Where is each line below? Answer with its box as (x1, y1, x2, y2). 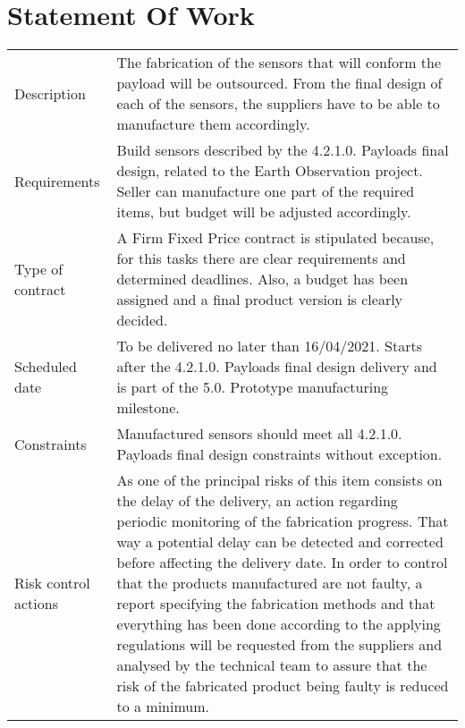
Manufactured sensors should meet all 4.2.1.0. (116, 423, 402, 444)
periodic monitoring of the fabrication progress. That (116, 511, 449, 532)
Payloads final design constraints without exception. (116, 444, 443, 465)
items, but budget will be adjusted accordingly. (116, 201, 411, 223)
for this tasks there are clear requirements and (116, 248, 406, 269)
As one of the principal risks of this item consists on (116, 470, 443, 491)
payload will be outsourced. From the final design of (116, 72, 443, 94)
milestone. (116, 397, 180, 419)
